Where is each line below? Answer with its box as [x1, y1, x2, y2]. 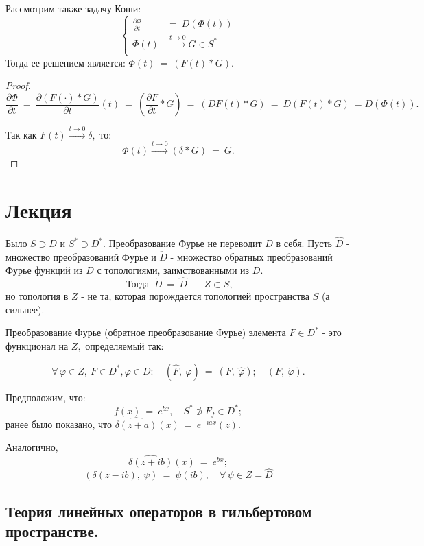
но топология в [5, 289, 69, 303]
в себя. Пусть [276, 236, 333, 250]
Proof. [5, 78, 31, 93]
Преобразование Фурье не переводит [108, 236, 262, 250]
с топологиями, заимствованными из [97, 263, 250, 277]
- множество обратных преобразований [170, 249, 333, 263]
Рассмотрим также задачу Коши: [5, 1, 141, 15]
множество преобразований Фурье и [5, 249, 156, 263]
